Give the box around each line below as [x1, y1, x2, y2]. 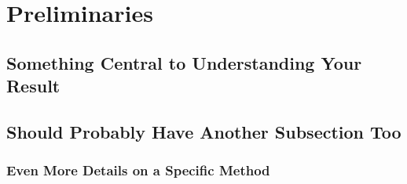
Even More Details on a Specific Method [6, 161, 270, 180]
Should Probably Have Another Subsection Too [6, 119, 401, 143]
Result [6, 74, 60, 98]
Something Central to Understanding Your [6, 50, 362, 74]
